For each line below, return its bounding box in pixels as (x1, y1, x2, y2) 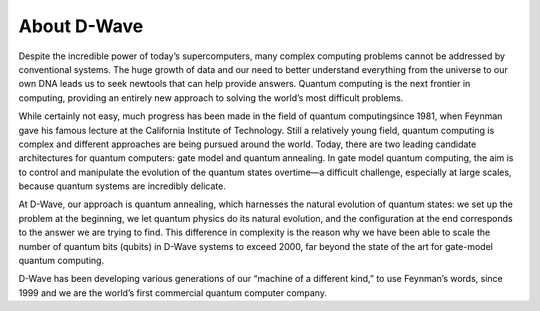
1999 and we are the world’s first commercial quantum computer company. (18, 286, 327, 299)
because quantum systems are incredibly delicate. (18, 180, 227, 192)
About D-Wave (18, 15, 144, 37)
